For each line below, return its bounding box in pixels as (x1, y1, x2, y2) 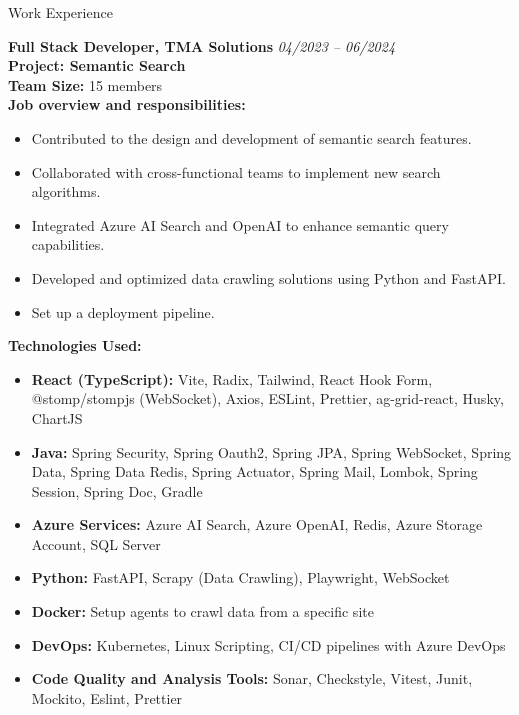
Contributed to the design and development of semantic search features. (31, 127, 472, 148)
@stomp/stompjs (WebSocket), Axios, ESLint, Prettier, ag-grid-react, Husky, (31, 388, 504, 409)
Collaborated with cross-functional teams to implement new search (31, 161, 441, 182)
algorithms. (31, 181, 101, 202)
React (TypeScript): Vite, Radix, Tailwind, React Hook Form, (31, 368, 433, 389)
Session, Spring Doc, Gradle (31, 480, 203, 501)
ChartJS (31, 407, 83, 428)
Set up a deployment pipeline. (31, 301, 215, 322)
